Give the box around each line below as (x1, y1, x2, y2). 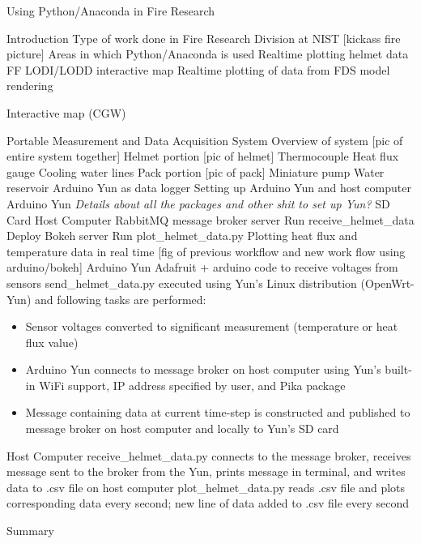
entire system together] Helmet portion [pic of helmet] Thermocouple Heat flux (6, 148, 399, 165)
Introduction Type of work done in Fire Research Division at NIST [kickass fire (6, 29, 401, 46)
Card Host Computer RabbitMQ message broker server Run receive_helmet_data (6, 211, 415, 228)
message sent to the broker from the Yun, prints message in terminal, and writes (6, 463, 406, 480)
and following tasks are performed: (35, 290, 206, 307)
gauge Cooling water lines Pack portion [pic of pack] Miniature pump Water (6, 163, 385, 180)
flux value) (25, 333, 79, 350)
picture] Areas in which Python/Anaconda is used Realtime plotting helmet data (6, 45, 409, 62)
